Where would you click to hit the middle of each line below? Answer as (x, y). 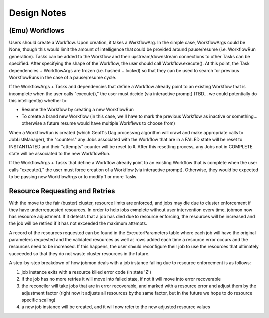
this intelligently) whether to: (38, 101)
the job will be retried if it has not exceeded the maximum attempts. (78, 223)
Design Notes (38, 13)
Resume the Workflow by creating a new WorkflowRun (78, 109)
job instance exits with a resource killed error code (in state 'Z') (87, 272)
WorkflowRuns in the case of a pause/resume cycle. (63, 78)
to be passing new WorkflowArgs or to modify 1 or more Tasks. (73, 177)
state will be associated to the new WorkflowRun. (60, 153)
